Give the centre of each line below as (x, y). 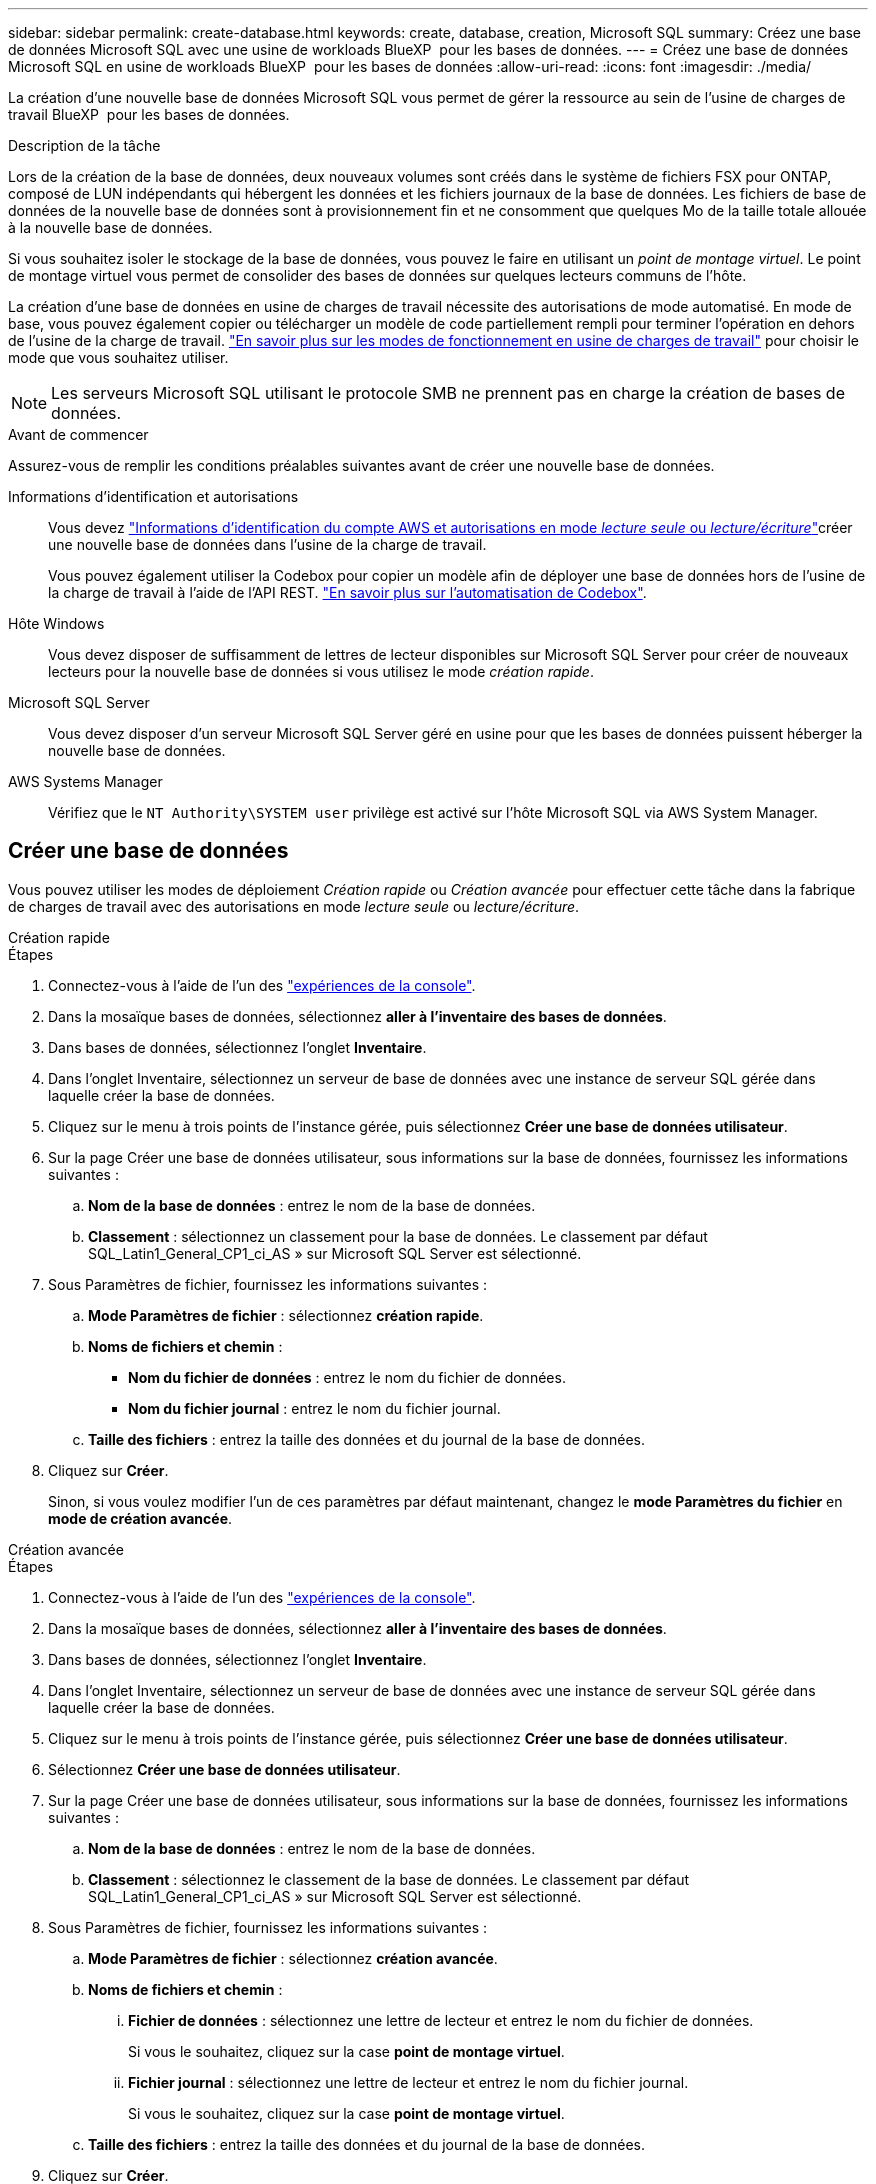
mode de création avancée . (140, 1518)
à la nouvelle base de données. (110, 227)
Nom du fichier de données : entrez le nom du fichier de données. (347, 1377)
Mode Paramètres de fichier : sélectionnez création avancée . (293, 1958)
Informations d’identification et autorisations (153, 496)
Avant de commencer (78, 434)
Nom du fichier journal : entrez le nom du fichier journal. (314, 1408)
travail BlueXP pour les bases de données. (149, 114)
